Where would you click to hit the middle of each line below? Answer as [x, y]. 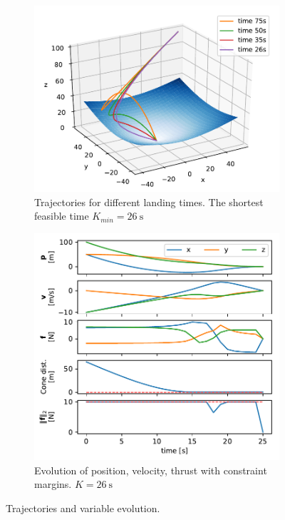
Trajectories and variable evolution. [83, 508]
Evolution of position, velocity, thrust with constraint [151, 470]
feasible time [62, 216]
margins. [53, 484]
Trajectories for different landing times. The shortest [149, 202]
